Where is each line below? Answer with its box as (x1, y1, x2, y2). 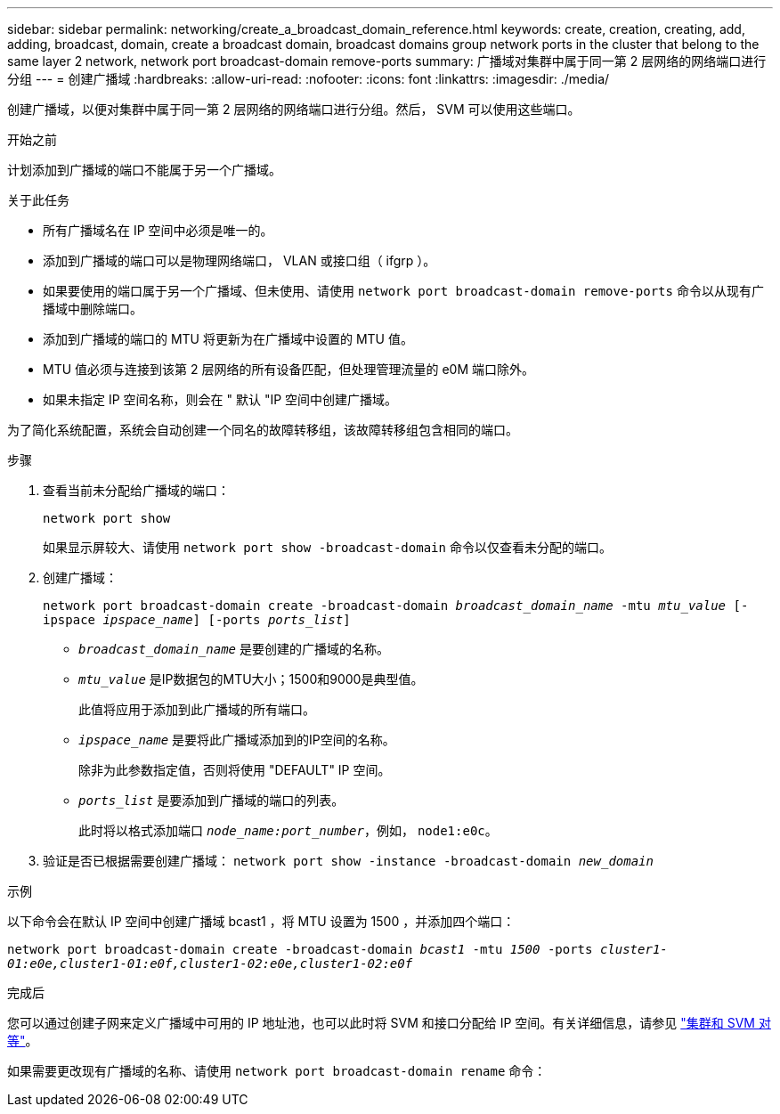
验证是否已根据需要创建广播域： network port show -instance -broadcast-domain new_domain (43, 853, 654, 868)
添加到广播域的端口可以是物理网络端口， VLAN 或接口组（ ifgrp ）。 (43, 253, 436, 268)
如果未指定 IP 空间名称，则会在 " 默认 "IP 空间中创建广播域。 (43, 392, 398, 407)
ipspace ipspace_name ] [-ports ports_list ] (43, 613, 351, 627)
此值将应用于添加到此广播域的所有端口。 (78, 702, 315, 717)
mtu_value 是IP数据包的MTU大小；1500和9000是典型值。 (78, 671, 424, 687)
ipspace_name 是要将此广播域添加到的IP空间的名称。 (78, 732, 395, 747)
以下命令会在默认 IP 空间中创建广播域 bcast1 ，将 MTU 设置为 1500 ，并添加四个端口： (7, 914, 516, 929)
